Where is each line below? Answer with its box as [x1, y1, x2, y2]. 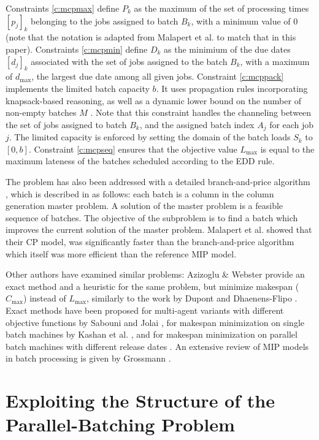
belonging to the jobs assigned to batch [31, 14, 179, 27]
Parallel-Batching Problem [6, 412, 235, 437]
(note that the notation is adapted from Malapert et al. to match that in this [6, 31, 296, 44]
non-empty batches [6, 106, 77, 119]
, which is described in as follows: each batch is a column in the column [6, 187, 274, 200]
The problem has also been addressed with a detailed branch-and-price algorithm [6, 175, 310, 188]
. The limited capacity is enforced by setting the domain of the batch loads [9, 131, 291, 143]
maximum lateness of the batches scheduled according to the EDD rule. [6, 154, 275, 167]
